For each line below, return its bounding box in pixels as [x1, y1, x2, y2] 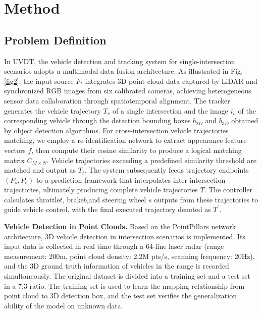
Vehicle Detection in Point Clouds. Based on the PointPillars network [4, 221, 236, 232]
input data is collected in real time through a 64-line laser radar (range [4, 241, 224, 251]
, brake [62, 194, 84, 204]
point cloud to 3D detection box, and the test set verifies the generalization [4, 290, 237, 301]
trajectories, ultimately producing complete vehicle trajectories [4, 184, 198, 195]
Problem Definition [4, 32, 107, 47]
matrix [4, 154, 25, 165]
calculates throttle [4, 194, 60, 204]
